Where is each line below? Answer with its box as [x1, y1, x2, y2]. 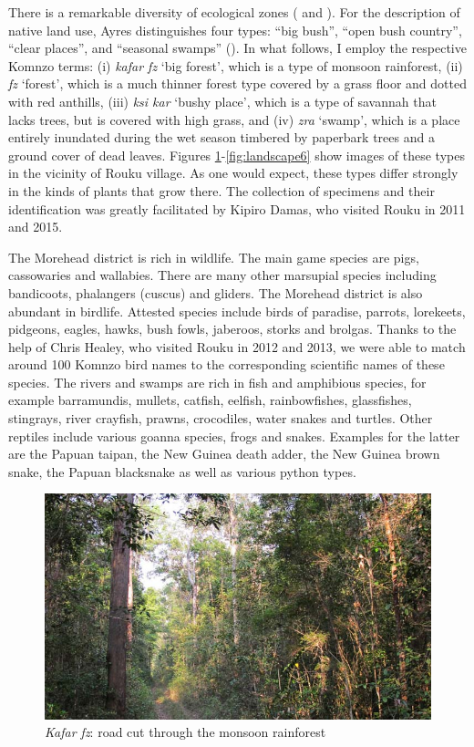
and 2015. [8, 217, 63, 236]
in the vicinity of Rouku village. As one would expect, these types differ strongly [8, 163, 459, 182]
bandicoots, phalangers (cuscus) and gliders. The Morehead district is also [8, 283, 423, 302]
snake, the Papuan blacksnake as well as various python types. [8, 462, 356, 481]
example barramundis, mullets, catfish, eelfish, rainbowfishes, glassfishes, [8, 390, 412, 410]
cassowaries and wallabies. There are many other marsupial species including [8, 265, 437, 285]
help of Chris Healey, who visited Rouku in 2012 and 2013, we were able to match [8, 337, 466, 356]
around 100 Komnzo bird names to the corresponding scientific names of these [8, 355, 445, 374]
